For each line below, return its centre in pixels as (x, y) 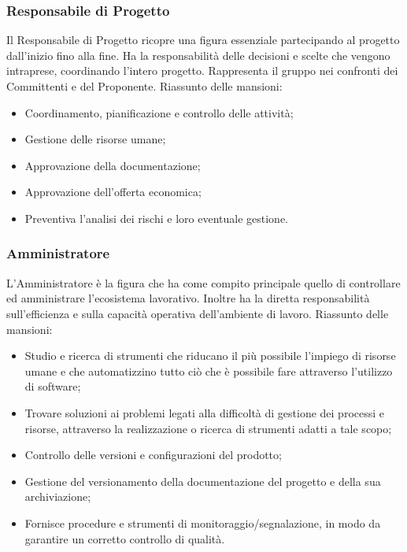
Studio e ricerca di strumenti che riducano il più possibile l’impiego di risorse (210, 356)
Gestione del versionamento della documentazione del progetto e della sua (203, 481)
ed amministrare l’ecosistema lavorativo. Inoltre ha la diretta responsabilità (188, 298)
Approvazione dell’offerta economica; (113, 192)
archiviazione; (58, 496)
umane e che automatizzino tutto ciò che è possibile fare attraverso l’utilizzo (209, 370)
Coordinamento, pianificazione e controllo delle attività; (159, 112)
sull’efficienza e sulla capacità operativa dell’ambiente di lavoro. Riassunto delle (198, 313)
